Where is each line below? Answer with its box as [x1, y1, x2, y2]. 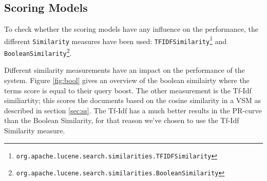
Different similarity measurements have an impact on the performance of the [4, 65, 245, 75]
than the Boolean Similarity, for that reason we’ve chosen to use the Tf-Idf [4, 115, 239, 126]
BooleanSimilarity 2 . [4, 46, 72, 58]
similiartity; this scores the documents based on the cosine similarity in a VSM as [4, 95, 261, 106]
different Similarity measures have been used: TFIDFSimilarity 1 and [4, 34, 227, 46]
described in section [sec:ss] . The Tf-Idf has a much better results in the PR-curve [4, 105, 262, 115]
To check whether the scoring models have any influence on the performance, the [4, 24, 258, 34]
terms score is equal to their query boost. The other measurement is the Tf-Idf [4, 85, 252, 95]
